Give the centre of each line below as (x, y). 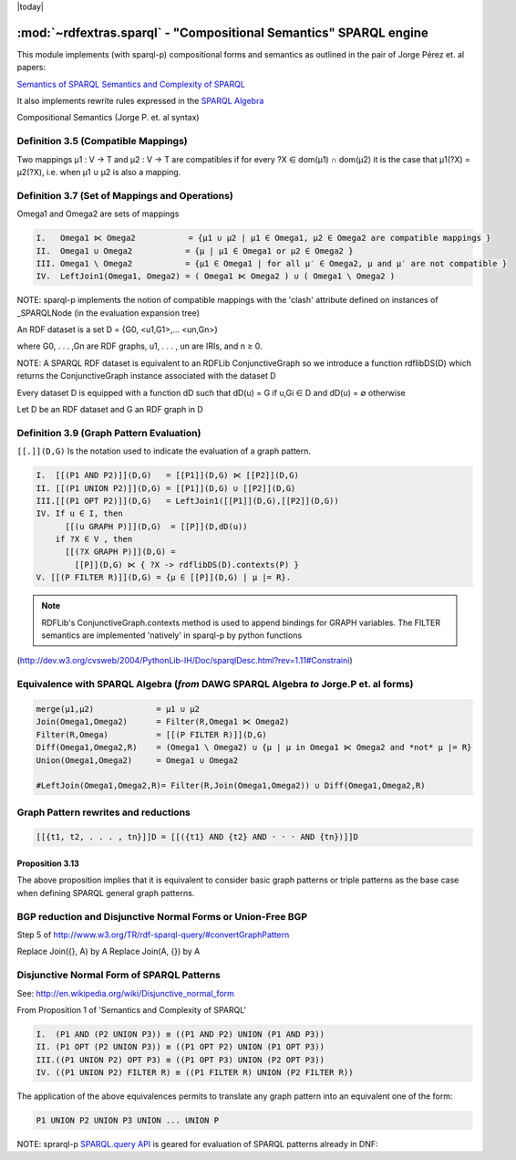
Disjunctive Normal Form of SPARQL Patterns (119, 975)
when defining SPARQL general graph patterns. (106, 893)
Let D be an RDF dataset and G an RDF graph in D (110, 410)
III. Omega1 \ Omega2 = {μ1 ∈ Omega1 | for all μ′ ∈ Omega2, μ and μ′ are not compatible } (272, 263)
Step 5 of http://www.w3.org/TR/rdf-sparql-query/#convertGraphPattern (153, 935)
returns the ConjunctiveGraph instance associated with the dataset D (147, 376)
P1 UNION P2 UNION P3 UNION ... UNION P (127, 1121)
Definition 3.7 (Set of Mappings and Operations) (125, 195)
